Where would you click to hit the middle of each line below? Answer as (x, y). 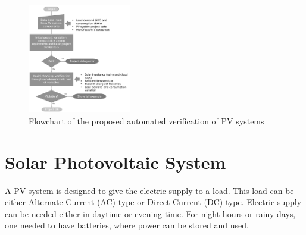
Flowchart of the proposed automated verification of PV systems (146, 120)
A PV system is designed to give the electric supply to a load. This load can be (149, 190)
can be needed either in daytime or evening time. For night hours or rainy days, (150, 213)
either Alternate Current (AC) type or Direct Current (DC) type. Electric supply (153, 202)
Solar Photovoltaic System (115, 162)
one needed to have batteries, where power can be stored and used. (127, 225)
